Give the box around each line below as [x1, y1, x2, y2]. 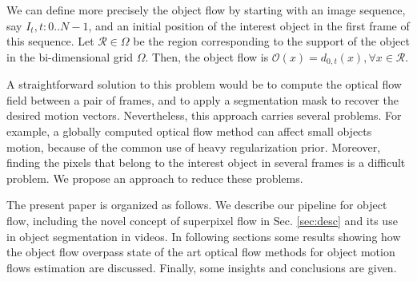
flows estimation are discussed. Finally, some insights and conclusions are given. [6, 259, 397, 275]
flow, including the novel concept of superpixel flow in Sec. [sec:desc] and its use [6, 212, 398, 228]
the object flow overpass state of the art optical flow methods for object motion [6, 243, 395, 260]
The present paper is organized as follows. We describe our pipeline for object [6, 196, 387, 213]
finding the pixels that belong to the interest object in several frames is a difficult [6, 154, 406, 171]
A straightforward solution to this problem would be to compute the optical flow [6, 76, 402, 93]
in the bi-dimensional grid [6, 48, 134, 65]
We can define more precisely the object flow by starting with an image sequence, [6, 2, 406, 18]
